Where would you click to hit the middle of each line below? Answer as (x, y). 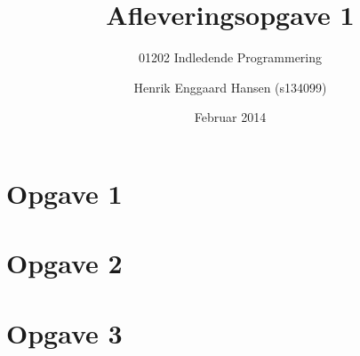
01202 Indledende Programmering (230, 57)
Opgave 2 (64, 263)
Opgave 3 (64, 332)
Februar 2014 (230, 117)
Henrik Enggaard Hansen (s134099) (230, 87)
